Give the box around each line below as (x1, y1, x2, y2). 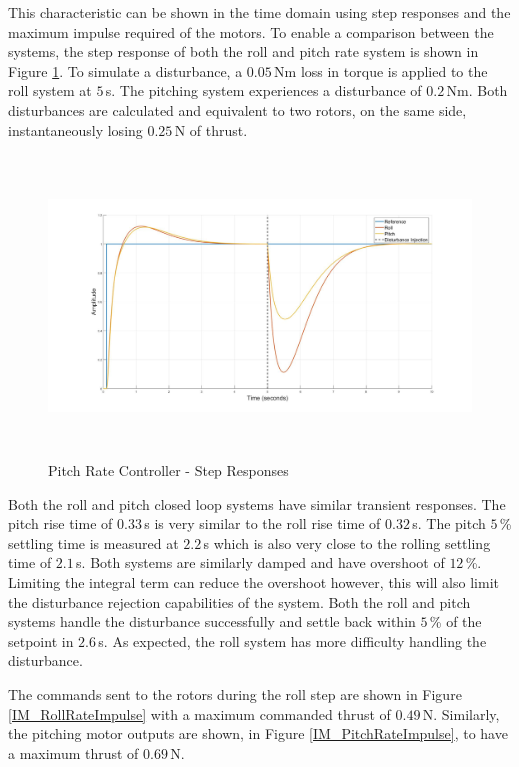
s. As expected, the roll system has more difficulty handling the (98, 630, 487, 651)
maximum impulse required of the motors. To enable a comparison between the (8, 21, 494, 42)
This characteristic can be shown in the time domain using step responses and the (8, 2, 511, 22)
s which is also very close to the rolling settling (203, 532, 491, 553)
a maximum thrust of (8, 742, 139, 763)
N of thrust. (174, 119, 248, 140)
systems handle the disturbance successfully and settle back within (8, 611, 416, 632)
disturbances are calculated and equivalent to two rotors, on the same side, (8, 99, 467, 120)
